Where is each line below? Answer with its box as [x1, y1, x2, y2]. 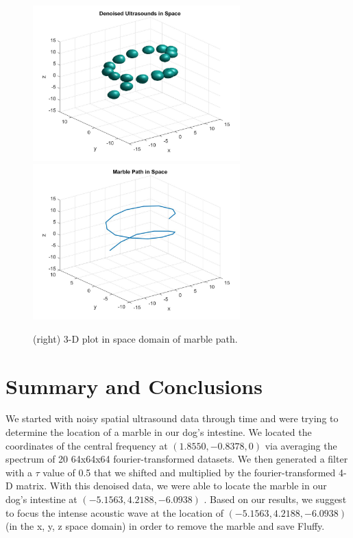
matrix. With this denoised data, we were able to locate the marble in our [16, 478, 327, 493]
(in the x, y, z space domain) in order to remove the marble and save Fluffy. [5, 519, 325, 533]
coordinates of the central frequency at [5, 438, 168, 452]
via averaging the [265, 438, 337, 452]
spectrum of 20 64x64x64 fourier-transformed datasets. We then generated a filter [5, 452, 348, 466]
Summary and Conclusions [5, 371, 263, 400]
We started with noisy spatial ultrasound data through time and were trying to [5, 411, 339, 426]
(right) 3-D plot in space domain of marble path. [33, 331, 238, 345]
